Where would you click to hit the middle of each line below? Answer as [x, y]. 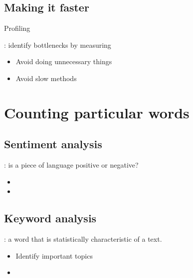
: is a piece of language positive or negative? [71, 165]
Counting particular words [97, 112]
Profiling [17, 28]
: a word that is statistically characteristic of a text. [83, 239]
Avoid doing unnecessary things [64, 61]
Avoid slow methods [46, 78]
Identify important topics [54, 255]
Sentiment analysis [53, 144]
